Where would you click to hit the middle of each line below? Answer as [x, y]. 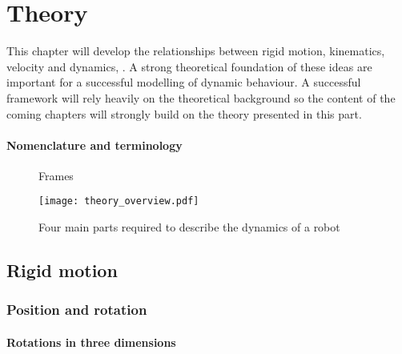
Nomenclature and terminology [94, 145]
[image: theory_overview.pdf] [119, 201]
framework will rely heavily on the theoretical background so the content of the [201, 97]
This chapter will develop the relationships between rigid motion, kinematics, [196, 51]
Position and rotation [77, 310]
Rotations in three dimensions [91, 342]
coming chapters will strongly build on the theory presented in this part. [184, 113]
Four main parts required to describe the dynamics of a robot [189, 227]
